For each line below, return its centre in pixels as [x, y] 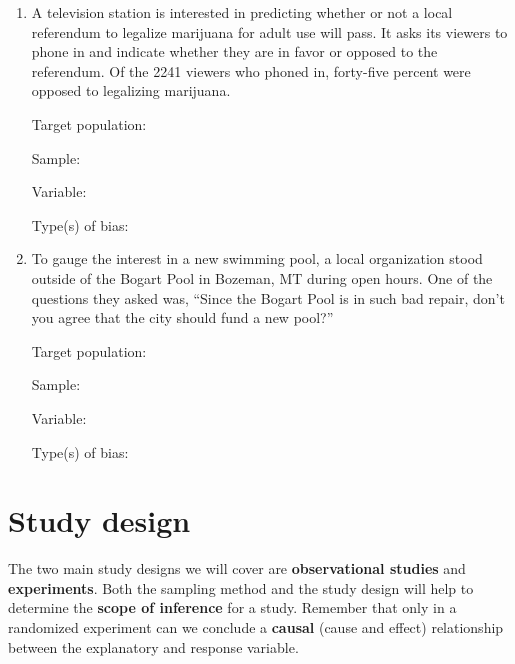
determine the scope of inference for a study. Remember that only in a [232, 607]
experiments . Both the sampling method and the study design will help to [241, 587]
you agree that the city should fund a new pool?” [182, 317]
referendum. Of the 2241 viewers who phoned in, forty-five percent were [251, 70]
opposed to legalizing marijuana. [131, 90]
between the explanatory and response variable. [153, 646]
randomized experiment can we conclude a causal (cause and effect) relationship [256, 627]
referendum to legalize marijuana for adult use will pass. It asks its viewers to [269, 31]
